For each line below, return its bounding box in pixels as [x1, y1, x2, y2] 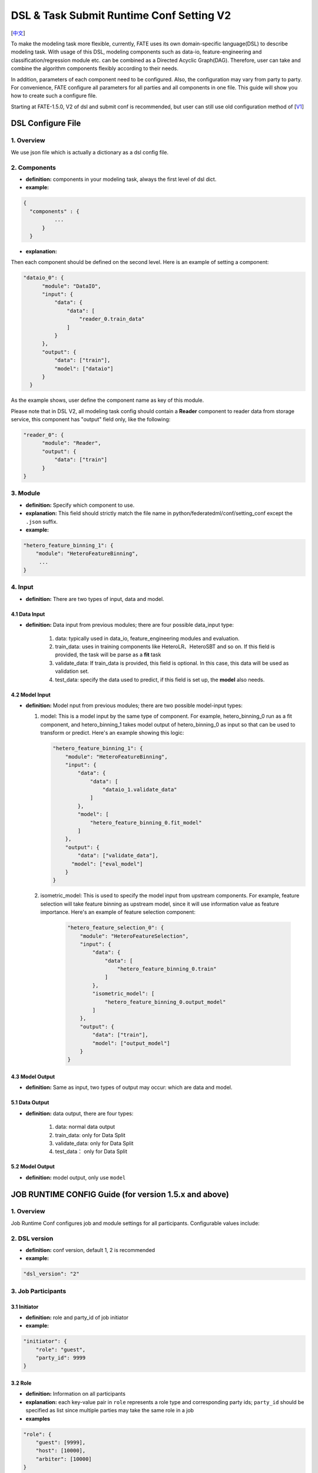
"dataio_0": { [23, 275, 64, 281]
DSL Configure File [11, 118, 81, 128]
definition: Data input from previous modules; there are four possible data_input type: [25, 622, 234, 629]
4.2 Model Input [11, 691, 51, 698]
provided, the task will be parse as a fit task [55, 651, 161, 658]
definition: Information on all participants [25, 1391, 126, 1398]
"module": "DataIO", [42, 283, 101, 289]
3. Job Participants [11, 1287, 67, 1295]
